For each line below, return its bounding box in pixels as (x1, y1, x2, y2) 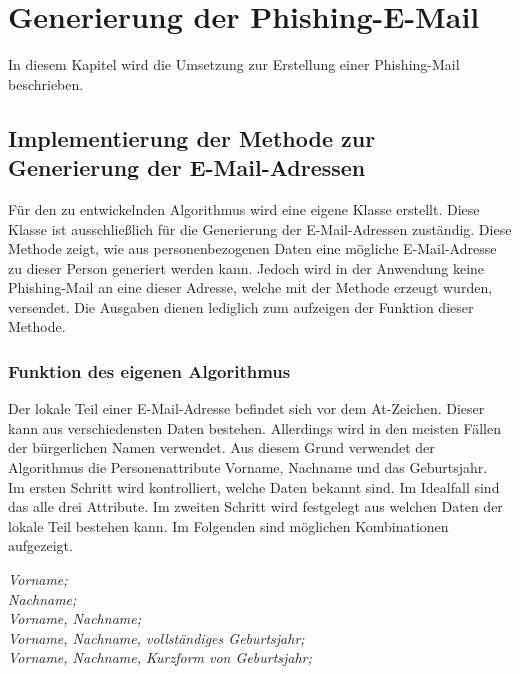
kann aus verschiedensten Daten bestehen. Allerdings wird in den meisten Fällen (8, 417, 502, 438)
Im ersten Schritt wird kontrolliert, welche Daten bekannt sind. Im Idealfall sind (8, 476, 500, 497)
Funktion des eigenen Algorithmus (8, 358, 291, 383)
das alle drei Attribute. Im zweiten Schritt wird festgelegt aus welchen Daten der (8, 496, 503, 517)
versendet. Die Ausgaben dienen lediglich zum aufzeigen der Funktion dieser (8, 296, 474, 317)
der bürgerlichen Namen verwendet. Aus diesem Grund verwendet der (8, 437, 435, 458)
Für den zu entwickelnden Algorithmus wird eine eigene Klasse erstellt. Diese (8, 198, 480, 219)
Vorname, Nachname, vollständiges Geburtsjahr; (8, 627, 305, 648)
